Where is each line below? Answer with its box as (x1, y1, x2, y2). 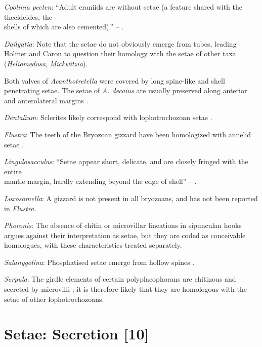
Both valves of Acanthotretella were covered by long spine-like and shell (4, 75, 225, 86)
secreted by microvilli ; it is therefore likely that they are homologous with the (4, 284, 247, 294)
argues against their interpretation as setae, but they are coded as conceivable (4, 229, 246, 240)
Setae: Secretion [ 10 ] (4, 323, 149, 344)
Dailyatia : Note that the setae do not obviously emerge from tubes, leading (4, 38, 237, 49)
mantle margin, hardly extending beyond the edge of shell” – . (4, 176, 197, 186)
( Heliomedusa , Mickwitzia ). (4, 58, 88, 68)
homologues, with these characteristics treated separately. (4, 240, 182, 250)
